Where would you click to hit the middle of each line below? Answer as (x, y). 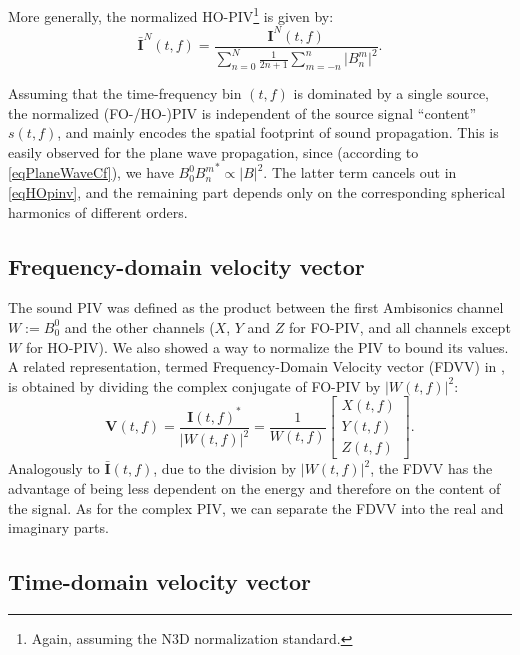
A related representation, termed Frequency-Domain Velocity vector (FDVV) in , (256, 366)
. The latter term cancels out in (360, 172)
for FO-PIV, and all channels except (400, 326)
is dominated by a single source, (391, 92)
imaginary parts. (58, 527)
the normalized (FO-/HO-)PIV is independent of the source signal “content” (242, 112)
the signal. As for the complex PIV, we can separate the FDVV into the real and (256, 507)
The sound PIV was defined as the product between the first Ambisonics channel (256, 307)
